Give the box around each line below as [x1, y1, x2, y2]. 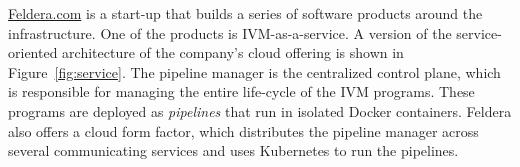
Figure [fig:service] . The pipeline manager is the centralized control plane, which [8, 61, 501, 82]
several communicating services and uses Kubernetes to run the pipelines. [8, 140, 459, 161]
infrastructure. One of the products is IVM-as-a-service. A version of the [8, 22, 452, 43]
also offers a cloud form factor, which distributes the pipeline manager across [8, 120, 479, 141]
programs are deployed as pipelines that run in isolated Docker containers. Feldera [8, 100, 512, 121]
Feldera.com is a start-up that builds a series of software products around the [8, 3, 483, 23]
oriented [8, 42, 58, 63]
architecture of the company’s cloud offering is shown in [62, 42, 404, 63]
